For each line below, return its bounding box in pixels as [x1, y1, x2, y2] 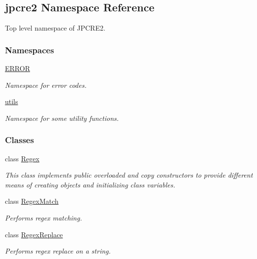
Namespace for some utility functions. [5, 112, 119, 123]
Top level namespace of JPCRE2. [5, 23, 105, 33]
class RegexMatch [5, 196, 59, 206]
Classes [5, 134, 34, 146]
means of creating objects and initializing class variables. [5, 179, 175, 189]
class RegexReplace [5, 229, 63, 239]
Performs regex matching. [5, 212, 82, 222]
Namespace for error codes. [5, 79, 87, 90]
